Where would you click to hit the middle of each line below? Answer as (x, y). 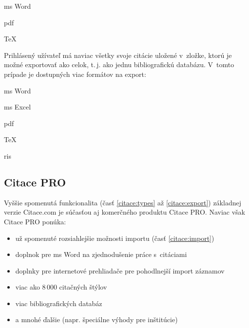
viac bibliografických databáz (59, 303)
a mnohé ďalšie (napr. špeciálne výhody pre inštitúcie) (96, 319)
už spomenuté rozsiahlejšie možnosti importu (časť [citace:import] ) (115, 238)
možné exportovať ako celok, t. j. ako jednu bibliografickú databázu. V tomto (119, 64)
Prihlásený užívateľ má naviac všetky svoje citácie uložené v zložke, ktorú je (118, 55)
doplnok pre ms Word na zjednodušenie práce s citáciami (101, 254)
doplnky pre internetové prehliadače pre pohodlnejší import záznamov (120, 270)
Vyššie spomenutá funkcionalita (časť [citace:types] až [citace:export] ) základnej (123, 202)
